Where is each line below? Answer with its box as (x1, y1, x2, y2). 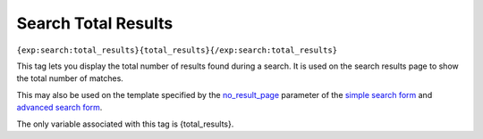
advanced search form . (16, 102, 103, 113)
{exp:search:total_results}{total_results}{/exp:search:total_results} (16, 45, 338, 55)
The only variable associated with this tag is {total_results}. (16, 119, 234, 129)
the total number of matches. (16, 73, 124, 84)
